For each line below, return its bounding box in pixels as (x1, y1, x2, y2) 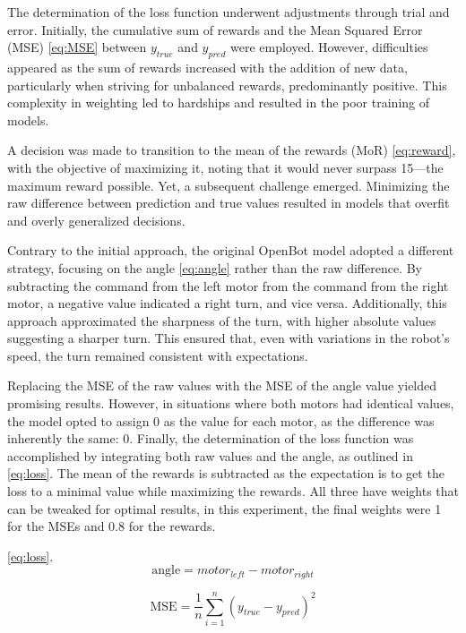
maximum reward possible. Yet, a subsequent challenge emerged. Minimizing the (7, 175, 450, 194)
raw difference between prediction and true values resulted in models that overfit (7, 193, 450, 212)
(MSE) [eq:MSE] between (7, 38, 147, 56)
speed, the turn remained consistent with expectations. (7, 346, 308, 364)
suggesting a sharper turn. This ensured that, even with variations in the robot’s (7, 329, 450, 347)
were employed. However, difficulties (229, 38, 428, 56)
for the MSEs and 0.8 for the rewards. (7, 517, 216, 535)
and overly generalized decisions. (7, 210, 186, 229)
